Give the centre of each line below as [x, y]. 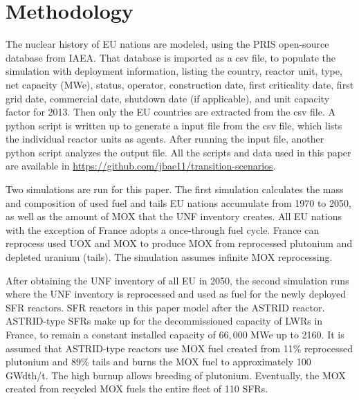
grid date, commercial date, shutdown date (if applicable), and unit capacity [168, 98]
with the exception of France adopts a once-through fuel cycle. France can [163, 229]
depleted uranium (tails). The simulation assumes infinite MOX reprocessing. [169, 257]
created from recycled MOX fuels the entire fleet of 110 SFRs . [137, 389]
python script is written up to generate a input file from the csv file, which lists [174, 125]
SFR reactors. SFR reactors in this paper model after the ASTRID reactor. [165, 307]
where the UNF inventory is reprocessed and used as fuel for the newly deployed [176, 294]
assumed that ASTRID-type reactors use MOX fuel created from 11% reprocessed [179, 348]
